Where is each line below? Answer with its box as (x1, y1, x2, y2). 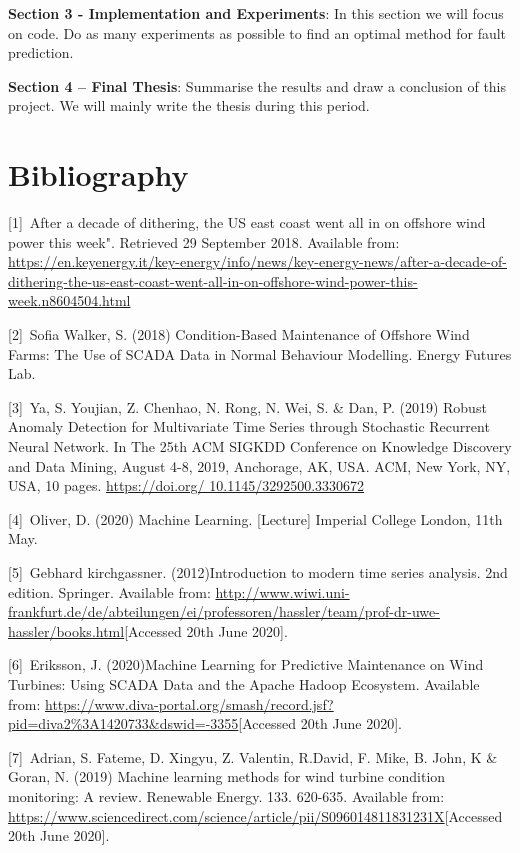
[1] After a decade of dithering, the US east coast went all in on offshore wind (8, 212, 486, 233)
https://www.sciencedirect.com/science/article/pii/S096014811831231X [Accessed (8, 805, 503, 826)
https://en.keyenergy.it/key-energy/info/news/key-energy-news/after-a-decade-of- (8, 251, 507, 272)
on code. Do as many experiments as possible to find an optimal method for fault (8, 22, 507, 43)
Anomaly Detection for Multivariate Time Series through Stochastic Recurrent (8, 416, 490, 437)
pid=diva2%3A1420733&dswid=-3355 (8, 713, 239, 734)
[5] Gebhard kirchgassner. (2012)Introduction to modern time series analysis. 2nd (8, 562, 508, 582)
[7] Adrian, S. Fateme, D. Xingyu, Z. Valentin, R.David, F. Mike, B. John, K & (8, 746, 498, 767)
